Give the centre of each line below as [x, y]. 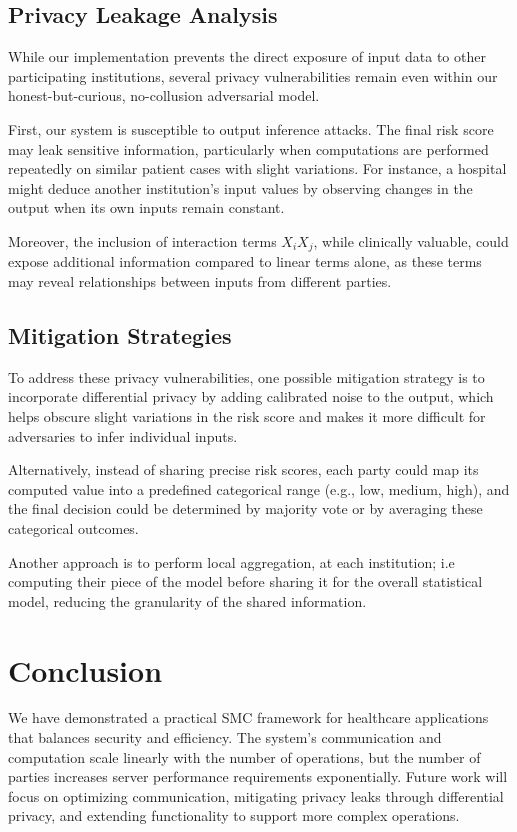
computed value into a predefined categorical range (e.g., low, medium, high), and [259, 488]
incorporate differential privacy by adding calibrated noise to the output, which [251, 396]
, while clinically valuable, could [411, 240]
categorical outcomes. [73, 527]
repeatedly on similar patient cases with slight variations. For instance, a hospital [257, 168]
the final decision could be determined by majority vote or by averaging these [245, 508]
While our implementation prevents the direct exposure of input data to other [247, 56]
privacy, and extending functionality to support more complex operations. [234, 815]
